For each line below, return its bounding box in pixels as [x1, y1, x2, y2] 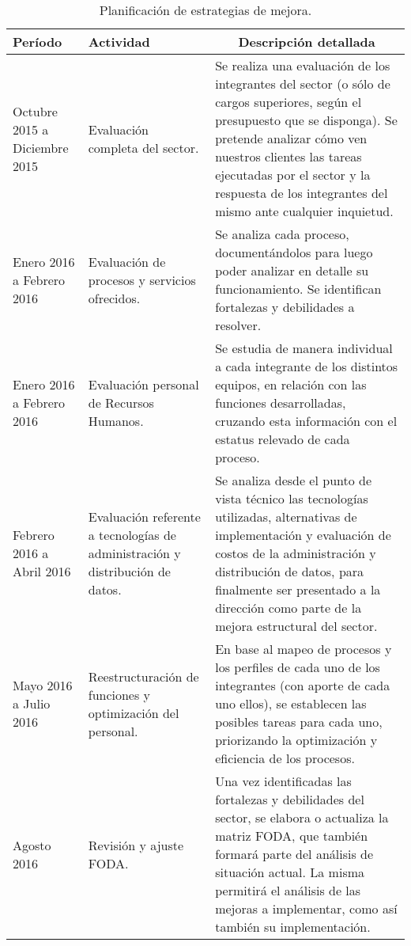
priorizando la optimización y [215, 731, 378, 749]
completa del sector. [88, 138, 199, 157]
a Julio [13, 694, 51, 712]
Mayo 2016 [13, 676, 73, 694]
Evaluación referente [88, 507, 201, 526]
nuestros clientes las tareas [215, 147, 362, 165]
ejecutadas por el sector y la [215, 165, 371, 184]
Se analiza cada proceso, [215, 225, 349, 243]
